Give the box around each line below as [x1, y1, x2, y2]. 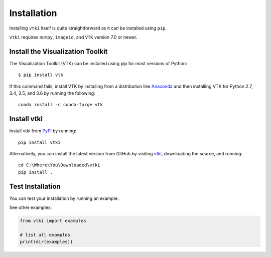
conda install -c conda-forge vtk [18, 102, 103, 108]
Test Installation [9, 182, 61, 190]
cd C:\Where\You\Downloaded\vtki [18, 162, 100, 168]
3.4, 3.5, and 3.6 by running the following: [9, 90, 95, 96]
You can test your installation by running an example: [9, 195, 119, 201]
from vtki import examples [20, 218, 86, 224]
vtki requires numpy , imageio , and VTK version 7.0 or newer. [9, 34, 138, 40]
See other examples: [9, 204, 52, 210]
